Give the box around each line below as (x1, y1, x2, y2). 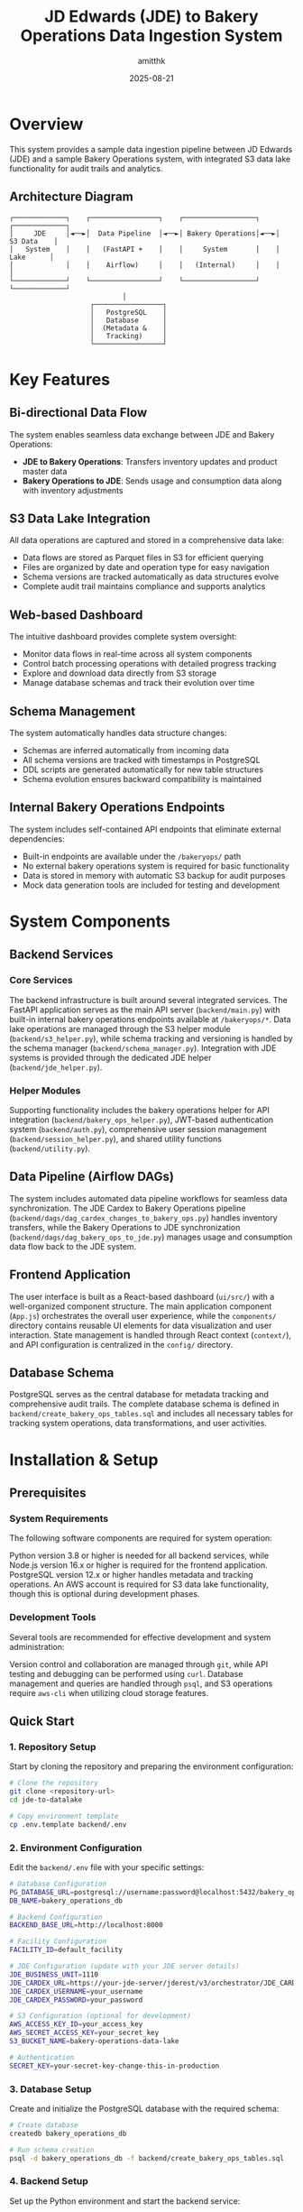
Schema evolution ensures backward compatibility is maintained (22, 773, 262, 784)
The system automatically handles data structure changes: (9, 727, 227, 738)
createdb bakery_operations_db (9, 2129, 127, 2138)
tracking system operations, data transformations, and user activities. (9, 1418, 268, 1429)
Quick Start (9, 1713, 75, 1728)
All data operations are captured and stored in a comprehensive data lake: (9, 535, 284, 546)
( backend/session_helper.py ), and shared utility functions (9, 1133, 223, 1144)
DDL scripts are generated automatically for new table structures (22, 764, 264, 775)
